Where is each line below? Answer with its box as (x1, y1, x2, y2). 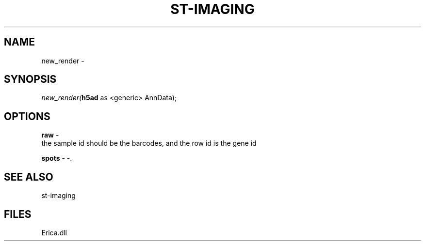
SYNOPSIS (4, 73, 57, 86)
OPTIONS (4, 110, 50, 122)
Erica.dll (41, 228, 67, 237)
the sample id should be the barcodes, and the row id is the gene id (41, 139, 257, 148)
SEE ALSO (4, 170, 53, 183)
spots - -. (41, 154, 72, 163)
